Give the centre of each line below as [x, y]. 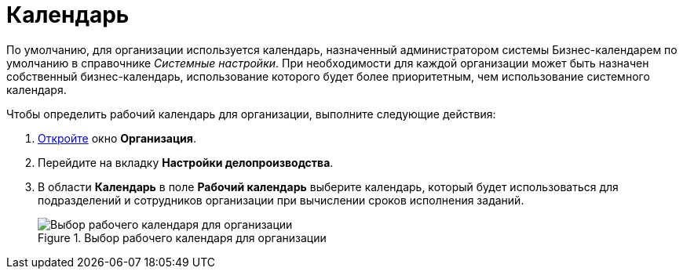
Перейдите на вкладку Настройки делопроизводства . [186, 162]
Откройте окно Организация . [117, 138]
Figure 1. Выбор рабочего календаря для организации [182, 237]
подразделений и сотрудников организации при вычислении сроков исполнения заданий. [281, 200]
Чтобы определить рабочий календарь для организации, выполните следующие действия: [251, 114]
